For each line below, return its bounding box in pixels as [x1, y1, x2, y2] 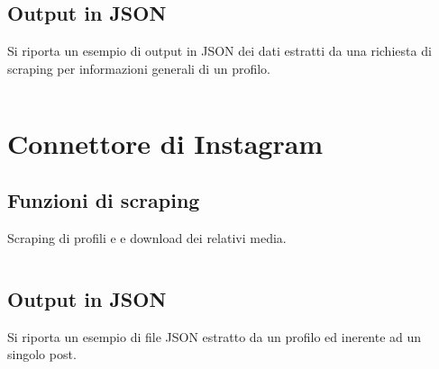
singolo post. [7, 345, 77, 364]
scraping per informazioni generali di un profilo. [7, 58, 270, 77]
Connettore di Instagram [7, 124, 324, 161]
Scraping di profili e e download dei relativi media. [7, 228, 287, 247]
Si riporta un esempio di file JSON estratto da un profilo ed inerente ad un [7, 327, 422, 346]
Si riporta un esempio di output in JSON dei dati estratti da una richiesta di [7, 41, 432, 60]
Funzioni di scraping [7, 186, 200, 214]
